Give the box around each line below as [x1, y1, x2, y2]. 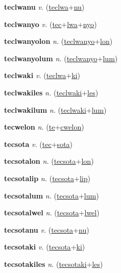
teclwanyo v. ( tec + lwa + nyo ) [4, 18, 97, 29]
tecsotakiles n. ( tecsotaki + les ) [4, 258, 103, 269]
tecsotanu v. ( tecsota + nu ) [4, 224, 89, 235]
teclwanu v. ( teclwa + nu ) [4, 2, 85, 12]
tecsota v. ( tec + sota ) [4, 138, 73, 149]
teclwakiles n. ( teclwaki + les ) [4, 87, 99, 97]
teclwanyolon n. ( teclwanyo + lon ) [4, 36, 113, 46]
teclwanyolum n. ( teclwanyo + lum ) [4, 53, 118, 63]
